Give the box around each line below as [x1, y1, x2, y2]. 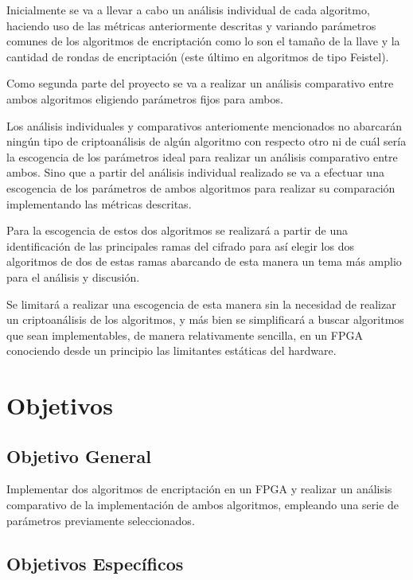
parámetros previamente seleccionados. [6, 512, 195, 528]
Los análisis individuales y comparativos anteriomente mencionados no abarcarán [6, 117, 403, 134]
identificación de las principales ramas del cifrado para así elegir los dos [6, 237, 354, 254]
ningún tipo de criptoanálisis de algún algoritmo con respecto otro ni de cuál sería [6, 133, 407, 150]
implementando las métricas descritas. [6, 195, 192, 212]
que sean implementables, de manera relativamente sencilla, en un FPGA [6, 326, 363, 343]
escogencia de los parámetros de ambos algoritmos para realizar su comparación [6, 179, 395, 196]
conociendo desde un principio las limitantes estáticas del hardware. [6, 342, 337, 359]
